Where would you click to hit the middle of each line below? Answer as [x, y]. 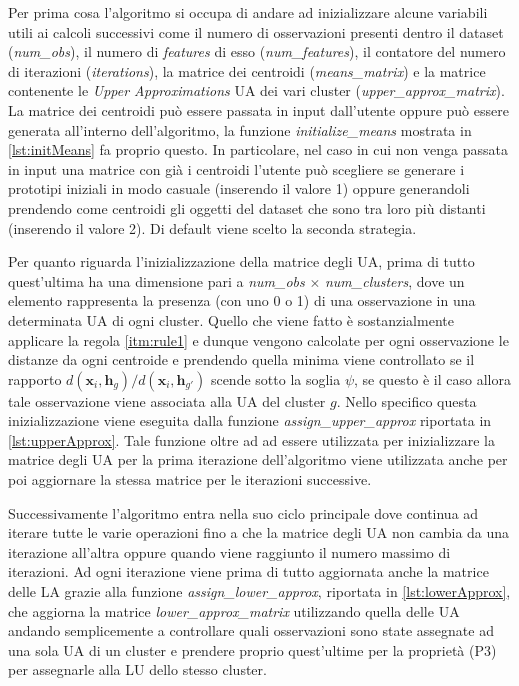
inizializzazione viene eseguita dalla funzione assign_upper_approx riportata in [250, 420]
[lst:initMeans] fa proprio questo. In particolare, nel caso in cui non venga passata [258, 149]
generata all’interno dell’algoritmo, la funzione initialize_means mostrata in [240, 129]
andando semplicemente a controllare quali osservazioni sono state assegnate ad [251, 630]
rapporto [35, 378]
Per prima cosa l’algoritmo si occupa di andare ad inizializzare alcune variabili [248, 12]
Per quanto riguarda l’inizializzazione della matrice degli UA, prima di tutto [241, 261]
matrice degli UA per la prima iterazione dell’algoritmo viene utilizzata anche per [258, 459]
